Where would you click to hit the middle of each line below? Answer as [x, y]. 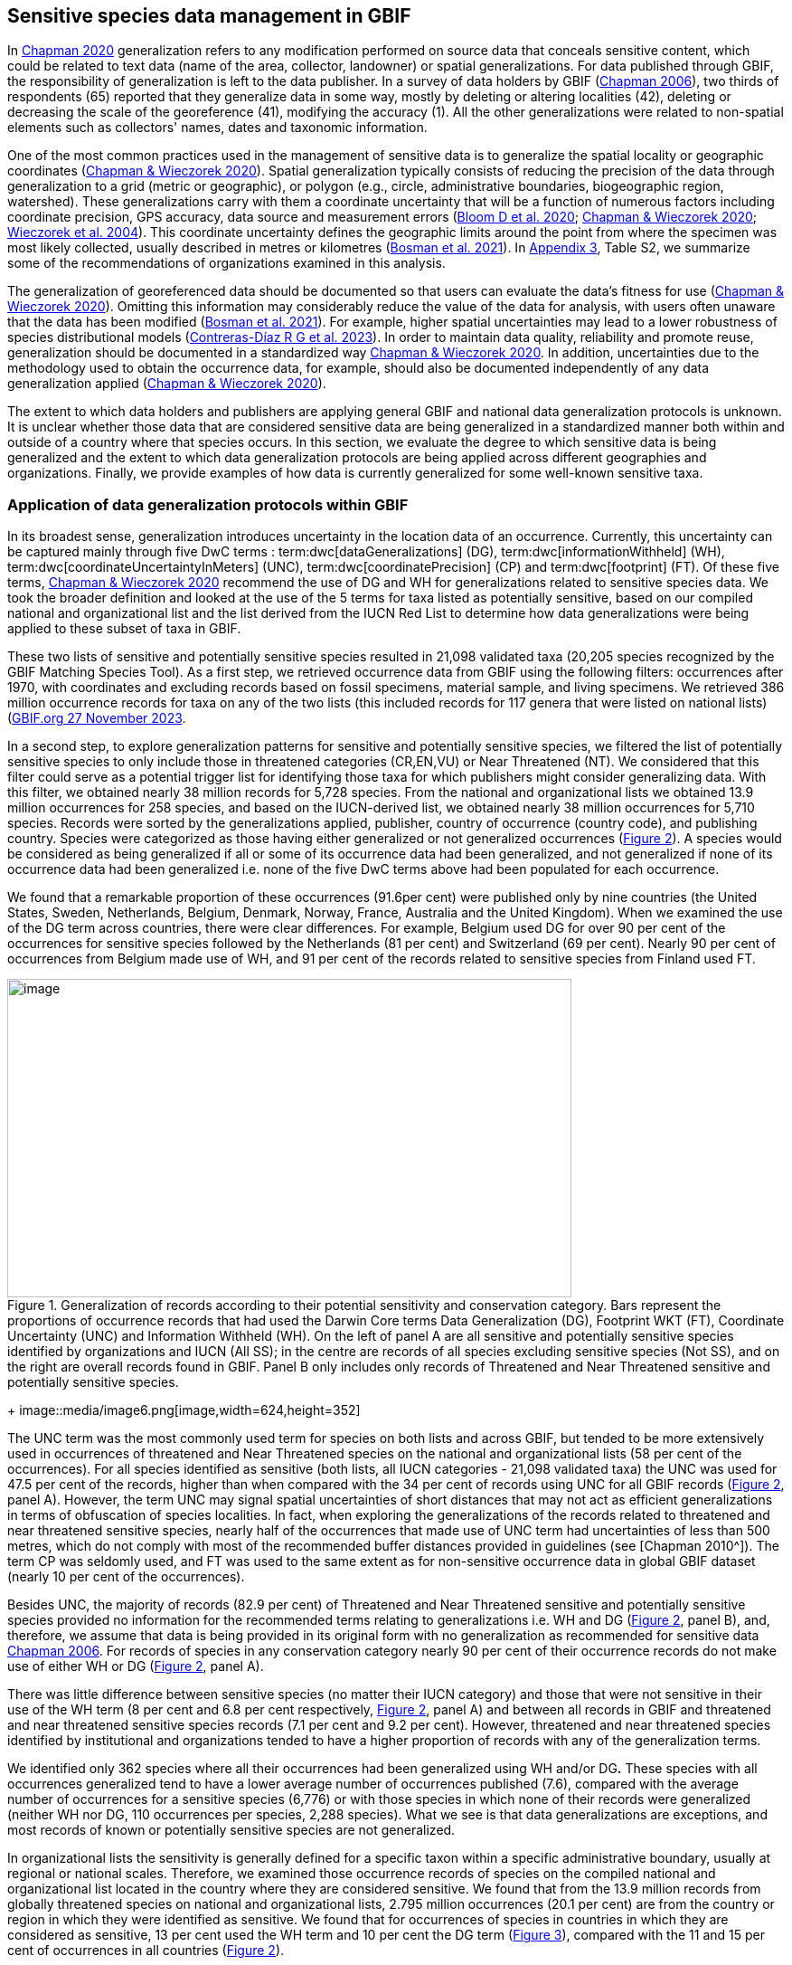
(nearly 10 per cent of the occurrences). [126, 1577]
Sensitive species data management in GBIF [209, 16]
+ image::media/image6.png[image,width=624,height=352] [184, 1410]
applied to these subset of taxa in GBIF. [124, 629]
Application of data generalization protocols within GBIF [208, 504]
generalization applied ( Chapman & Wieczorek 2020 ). [167, 384]
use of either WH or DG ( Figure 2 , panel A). [136, 1666]
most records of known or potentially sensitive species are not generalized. [231, 1830]
